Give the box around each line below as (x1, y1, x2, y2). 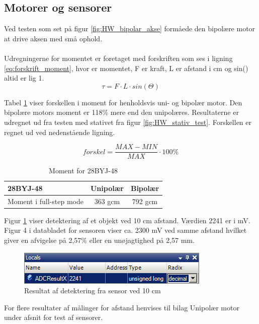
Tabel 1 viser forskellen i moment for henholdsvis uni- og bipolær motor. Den (4, 97, 242, 107)
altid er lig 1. (4, 73, 44, 83)
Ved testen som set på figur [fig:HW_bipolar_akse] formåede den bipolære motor (4, 23, 255, 34)
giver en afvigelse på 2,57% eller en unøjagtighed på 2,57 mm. (4, 234, 195, 245)
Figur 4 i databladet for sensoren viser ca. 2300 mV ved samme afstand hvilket (4, 225, 247, 235)
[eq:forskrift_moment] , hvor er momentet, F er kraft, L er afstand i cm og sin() (4, 62, 248, 73)
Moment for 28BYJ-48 (49, 165, 118, 176)
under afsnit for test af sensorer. (4, 312, 103, 322)
